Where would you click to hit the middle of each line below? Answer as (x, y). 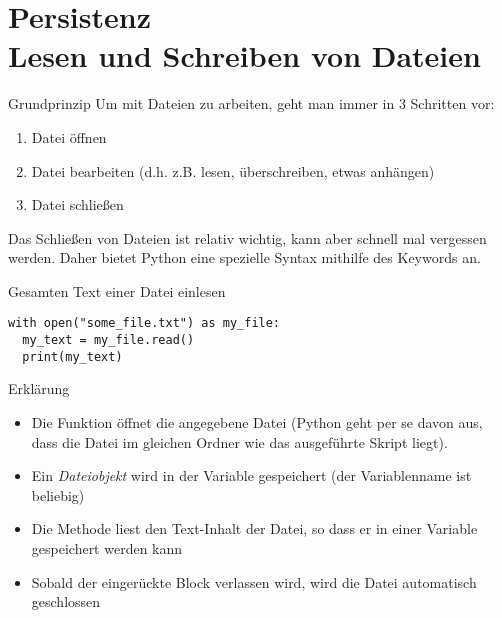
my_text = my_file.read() (108, 340)
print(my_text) (72, 356)
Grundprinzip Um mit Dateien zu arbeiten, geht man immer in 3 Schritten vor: (251, 103)
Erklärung (39, 388)
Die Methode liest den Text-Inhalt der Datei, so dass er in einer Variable (254, 528)
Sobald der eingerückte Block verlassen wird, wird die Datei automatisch (254, 581)
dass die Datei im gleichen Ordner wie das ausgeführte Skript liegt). (239, 441)
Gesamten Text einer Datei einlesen (117, 290)
